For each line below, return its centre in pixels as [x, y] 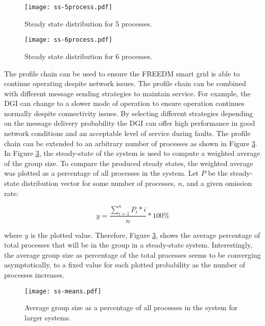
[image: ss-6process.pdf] [68, 40]
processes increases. [34, 274]
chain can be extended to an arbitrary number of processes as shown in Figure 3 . [131, 143]
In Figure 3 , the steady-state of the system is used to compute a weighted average [132, 153]
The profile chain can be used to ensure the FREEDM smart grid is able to [122, 73]
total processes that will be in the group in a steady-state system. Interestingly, [128, 245]
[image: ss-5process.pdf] [68, 7]
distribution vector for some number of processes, [99, 183]
